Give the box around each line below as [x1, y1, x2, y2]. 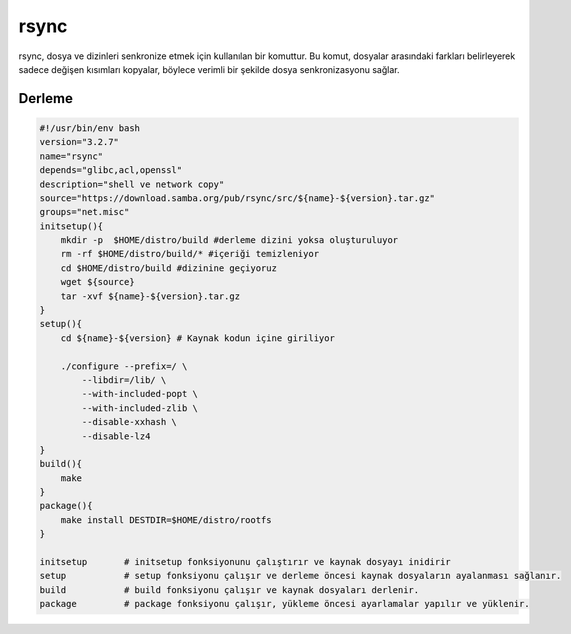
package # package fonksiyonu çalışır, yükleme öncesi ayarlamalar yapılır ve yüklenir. [39, 598, 530, 610]
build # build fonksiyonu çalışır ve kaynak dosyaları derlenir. [39, 584, 420, 595]
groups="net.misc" [39, 206, 130, 218]
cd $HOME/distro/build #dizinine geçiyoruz [60, 262, 277, 274]
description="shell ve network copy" [39, 178, 225, 190]
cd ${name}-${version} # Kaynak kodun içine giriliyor [60, 332, 335, 344]
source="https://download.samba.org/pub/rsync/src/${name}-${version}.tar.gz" [39, 192, 435, 204]
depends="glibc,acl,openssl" [39, 165, 183, 176]
